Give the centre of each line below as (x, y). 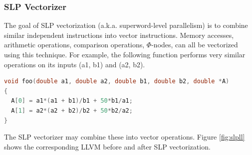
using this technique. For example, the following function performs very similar (125, 54)
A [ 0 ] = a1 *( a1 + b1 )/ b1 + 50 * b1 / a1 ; (72, 101)
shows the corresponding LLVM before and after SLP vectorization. (107, 146)
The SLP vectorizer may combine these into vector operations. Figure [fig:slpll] (125, 137)
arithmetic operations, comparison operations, (74, 45)
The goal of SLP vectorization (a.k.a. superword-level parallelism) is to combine (126, 25)
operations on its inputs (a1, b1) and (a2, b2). (75, 64)
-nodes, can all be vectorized (195, 45)
